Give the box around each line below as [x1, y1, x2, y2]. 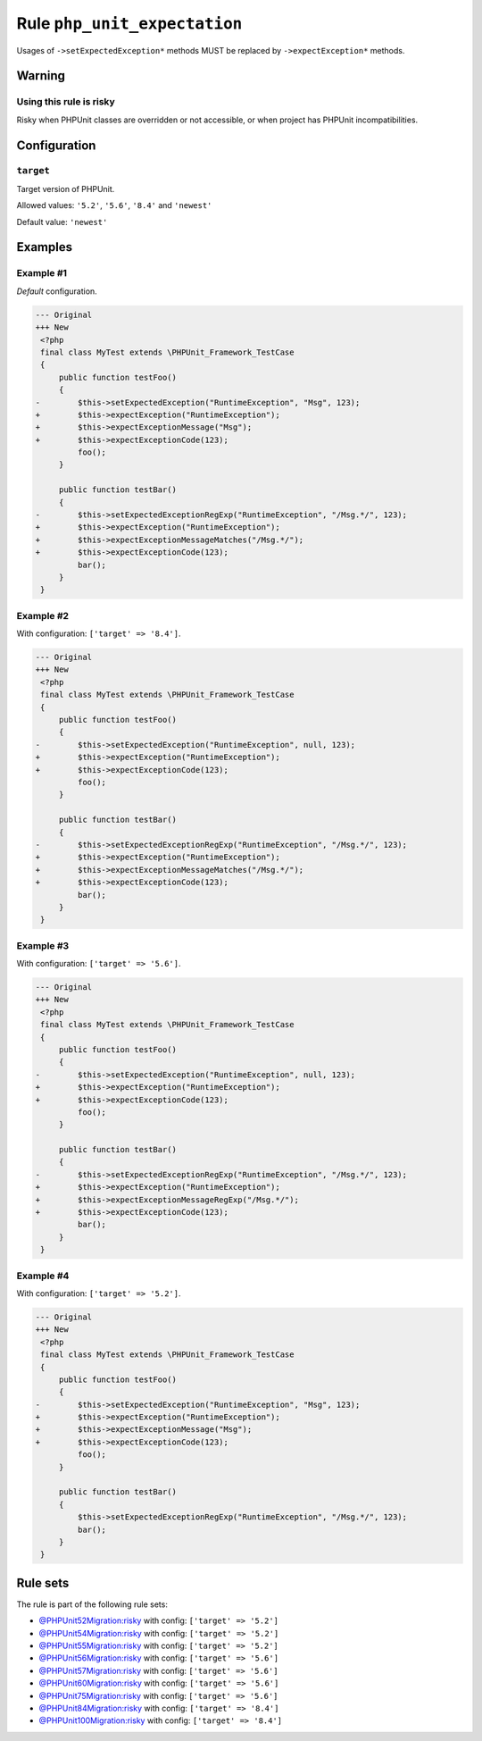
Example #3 [16, 939, 70, 951]
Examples [16, 239, 73, 255]
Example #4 [16, 1269, 70, 1282]
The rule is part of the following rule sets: [16, 1599, 169, 1610]
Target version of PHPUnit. [16, 183, 115, 194]
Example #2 [16, 609, 70, 622]
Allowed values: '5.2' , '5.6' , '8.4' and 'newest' [16, 200, 212, 211]
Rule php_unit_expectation [16, 13, 243, 33]
